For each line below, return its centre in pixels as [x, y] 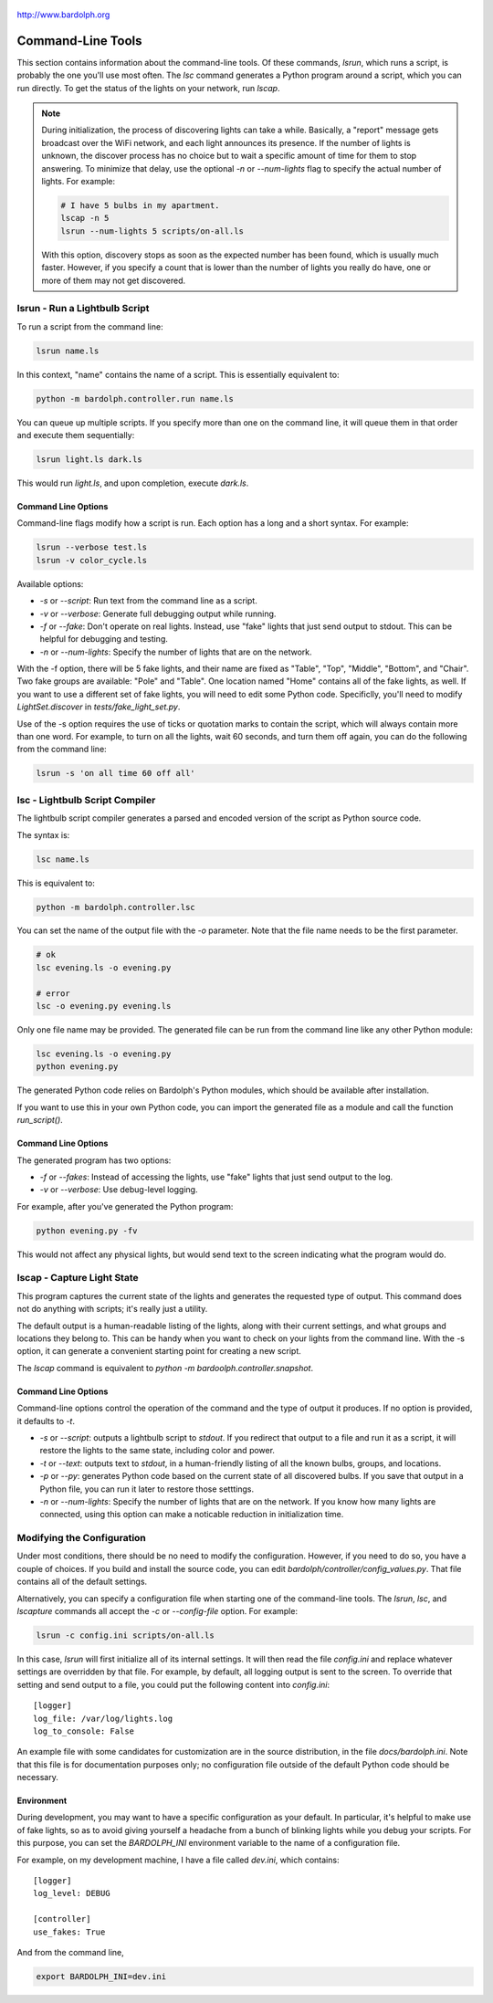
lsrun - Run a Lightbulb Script [83, 309]
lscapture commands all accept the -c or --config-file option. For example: [157, 1611]
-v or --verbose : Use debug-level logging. [119, 1190]
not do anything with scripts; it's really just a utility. [112, 1309]
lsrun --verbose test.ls [92, 547]
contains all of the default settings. [82, 1582]
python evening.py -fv [87, 1231]
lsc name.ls [63, 859]
